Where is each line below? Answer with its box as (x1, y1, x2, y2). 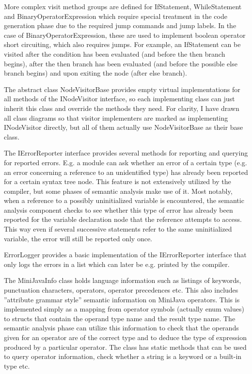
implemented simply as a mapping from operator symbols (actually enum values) (4, 304, 244, 314)
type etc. (4, 360, 30, 371)
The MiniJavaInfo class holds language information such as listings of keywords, (4, 275, 241, 285)
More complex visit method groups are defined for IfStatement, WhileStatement (4, 1, 242, 11)
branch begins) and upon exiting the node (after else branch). (4, 68, 187, 78)
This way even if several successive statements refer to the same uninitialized (4, 224, 232, 234)
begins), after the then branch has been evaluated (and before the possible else (4, 58, 237, 68)
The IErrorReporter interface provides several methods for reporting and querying (4, 148, 248, 158)
